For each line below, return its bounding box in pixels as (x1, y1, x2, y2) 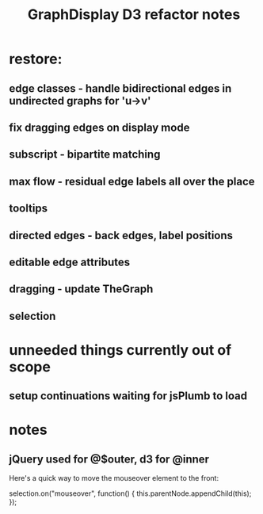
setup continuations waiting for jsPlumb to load (9, 390, 248, 403)
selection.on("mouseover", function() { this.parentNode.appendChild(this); (9, 489, 252, 498)
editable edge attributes (9, 255, 131, 268)
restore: (9, 50, 63, 68)
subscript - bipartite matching (9, 148, 161, 162)
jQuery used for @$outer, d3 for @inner (9, 452, 209, 466)
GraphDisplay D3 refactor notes (27, 6, 241, 24)
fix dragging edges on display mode (9, 120, 190, 134)
